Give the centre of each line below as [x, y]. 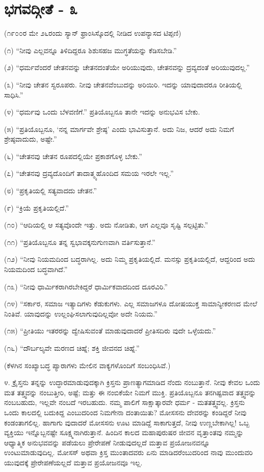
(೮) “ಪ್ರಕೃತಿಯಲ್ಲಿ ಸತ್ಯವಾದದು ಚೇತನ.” [50, 190]
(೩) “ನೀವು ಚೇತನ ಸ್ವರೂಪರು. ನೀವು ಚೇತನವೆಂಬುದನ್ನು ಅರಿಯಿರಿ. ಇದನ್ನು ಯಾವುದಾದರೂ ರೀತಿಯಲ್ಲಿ [123, 84]
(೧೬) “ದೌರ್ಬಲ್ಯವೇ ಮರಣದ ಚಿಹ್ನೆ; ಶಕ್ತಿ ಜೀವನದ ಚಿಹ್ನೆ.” [72, 348]
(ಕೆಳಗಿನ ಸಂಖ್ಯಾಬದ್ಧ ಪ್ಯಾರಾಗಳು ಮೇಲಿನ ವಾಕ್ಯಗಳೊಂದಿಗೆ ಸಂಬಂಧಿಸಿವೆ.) [87, 365]
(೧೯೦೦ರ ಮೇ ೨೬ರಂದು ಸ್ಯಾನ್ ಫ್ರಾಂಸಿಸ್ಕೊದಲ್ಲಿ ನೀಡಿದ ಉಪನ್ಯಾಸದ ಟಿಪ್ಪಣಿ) [93, 33]
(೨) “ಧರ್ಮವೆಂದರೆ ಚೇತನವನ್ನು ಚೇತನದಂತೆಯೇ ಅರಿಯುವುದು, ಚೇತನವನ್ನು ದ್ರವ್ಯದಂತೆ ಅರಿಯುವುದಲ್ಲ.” [127, 67]
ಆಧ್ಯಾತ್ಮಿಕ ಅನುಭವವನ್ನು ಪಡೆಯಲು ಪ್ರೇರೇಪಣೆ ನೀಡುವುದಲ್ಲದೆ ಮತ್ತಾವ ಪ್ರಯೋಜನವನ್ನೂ [107, 442]
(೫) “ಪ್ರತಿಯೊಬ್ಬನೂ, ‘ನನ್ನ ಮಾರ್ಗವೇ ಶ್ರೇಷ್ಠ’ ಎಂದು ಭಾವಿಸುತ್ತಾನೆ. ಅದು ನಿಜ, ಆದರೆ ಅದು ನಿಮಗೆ [119, 129]
